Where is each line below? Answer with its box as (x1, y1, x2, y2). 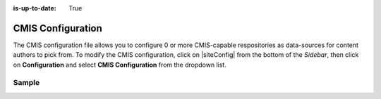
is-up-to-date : (13, 4, 56, 12)
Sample (13, 78, 40, 88)
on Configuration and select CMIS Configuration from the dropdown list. (13, 60, 227, 69)
